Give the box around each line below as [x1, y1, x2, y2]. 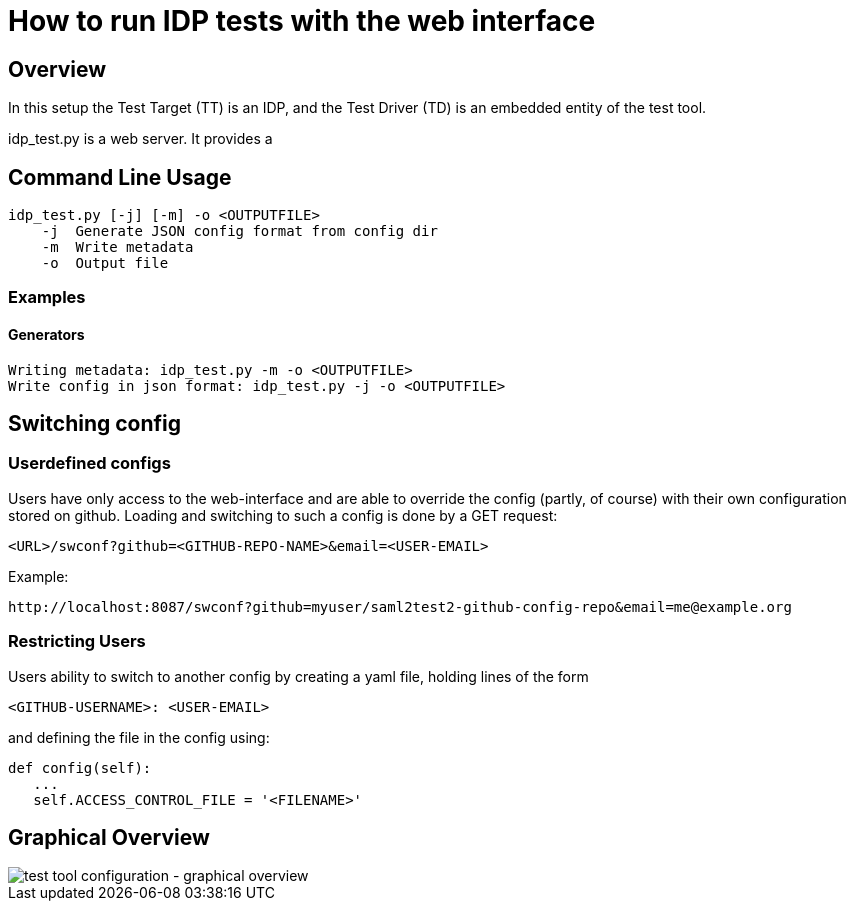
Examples [8, 287, 86, 308]
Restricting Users [8, 631, 146, 652]
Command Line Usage [8, 164, 232, 190]
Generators [8, 326, 85, 343]
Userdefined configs [8, 453, 171, 474]
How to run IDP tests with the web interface [8, 4, 596, 38]
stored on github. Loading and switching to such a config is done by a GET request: [8, 506, 558, 524]
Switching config [8, 411, 182, 437]
